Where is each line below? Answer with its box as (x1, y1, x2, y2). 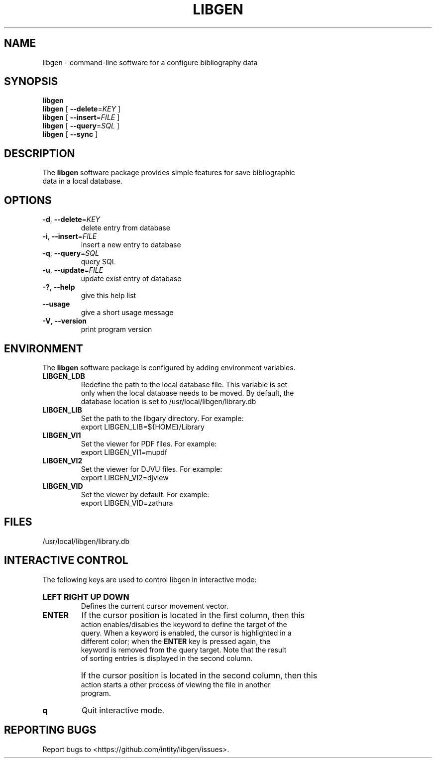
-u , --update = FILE (42, 266, 104, 275)
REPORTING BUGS (4, 724, 97, 737)
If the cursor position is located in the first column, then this (81, 610, 305, 620)
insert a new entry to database (81, 240, 181, 249)
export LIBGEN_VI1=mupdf (81, 447, 168, 456)
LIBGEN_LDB (42, 371, 85, 380)
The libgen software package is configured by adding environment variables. (42, 363, 296, 372)
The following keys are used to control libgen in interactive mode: (42, 575, 257, 584)
